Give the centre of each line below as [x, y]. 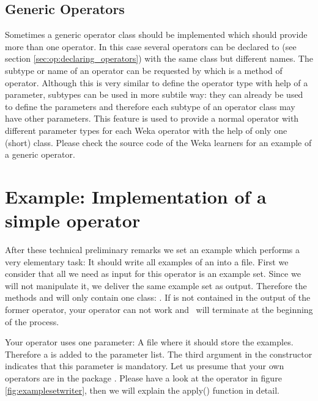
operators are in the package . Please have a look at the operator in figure [143, 377]
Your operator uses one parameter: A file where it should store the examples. [149, 342]
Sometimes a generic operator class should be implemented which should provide [156, 35]
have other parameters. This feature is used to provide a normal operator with [152, 118]
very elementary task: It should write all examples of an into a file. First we [147, 261]
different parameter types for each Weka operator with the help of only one [146, 130]
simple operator [73, 220]
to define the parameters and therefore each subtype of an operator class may [150, 106]
